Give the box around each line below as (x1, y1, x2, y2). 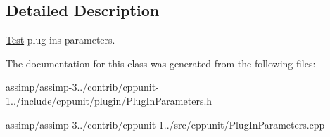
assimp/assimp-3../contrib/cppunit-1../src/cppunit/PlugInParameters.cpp (6, 117, 325, 131)
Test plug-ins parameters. (6, 32, 115, 47)
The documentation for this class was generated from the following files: (6, 56, 316, 70)
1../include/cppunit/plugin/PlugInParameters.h (6, 93, 212, 107)
